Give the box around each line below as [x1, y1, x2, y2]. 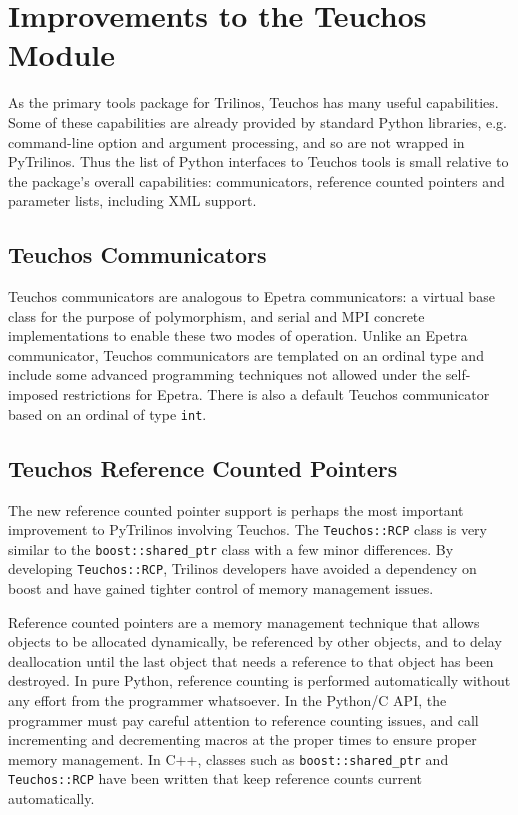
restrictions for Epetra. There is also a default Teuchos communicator [62, 384, 490, 405]
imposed [8, 384, 59, 405]
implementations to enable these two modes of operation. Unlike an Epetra [8, 325, 468, 346]
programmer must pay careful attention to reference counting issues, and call [8, 709, 479, 730]
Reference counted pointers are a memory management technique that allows [8, 611, 480, 632]
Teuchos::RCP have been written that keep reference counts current [8, 768, 422, 789]
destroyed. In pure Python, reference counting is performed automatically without [8, 670, 511, 691]
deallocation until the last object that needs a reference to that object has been [8, 650, 494, 671]
